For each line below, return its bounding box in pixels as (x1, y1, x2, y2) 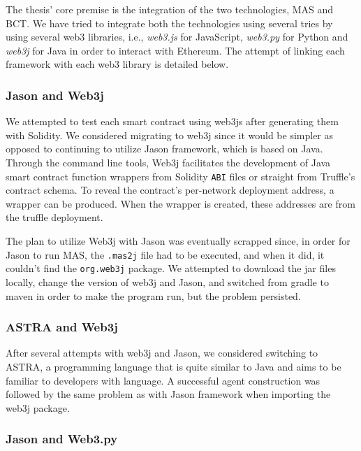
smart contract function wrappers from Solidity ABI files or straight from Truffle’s (6, 169, 355, 183)
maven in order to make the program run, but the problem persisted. (6, 288, 301, 303)
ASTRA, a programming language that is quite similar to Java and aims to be (6, 359, 341, 373)
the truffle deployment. (6, 210, 103, 224)
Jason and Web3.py (6, 430, 118, 448)
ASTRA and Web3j (6, 318, 118, 336)
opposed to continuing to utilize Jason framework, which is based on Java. (6, 141, 323, 156)
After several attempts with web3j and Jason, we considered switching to (6, 345, 318, 360)
